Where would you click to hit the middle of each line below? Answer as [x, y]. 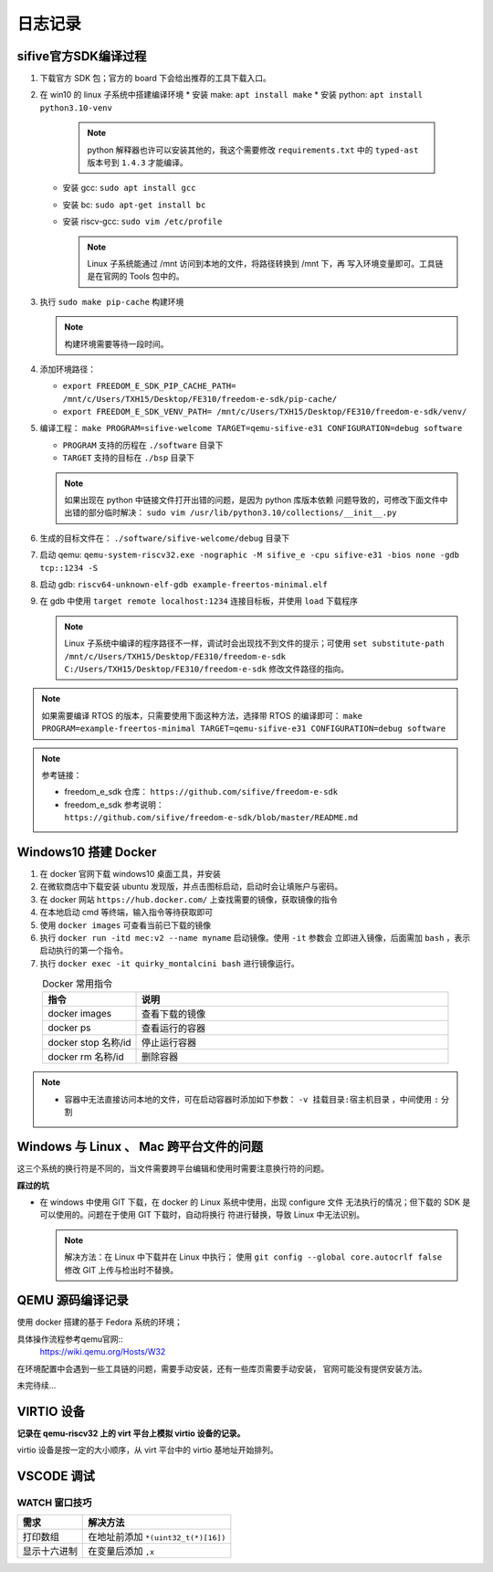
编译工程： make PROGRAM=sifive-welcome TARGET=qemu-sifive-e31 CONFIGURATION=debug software [251, 428]
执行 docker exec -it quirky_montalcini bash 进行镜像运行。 [170, 963]
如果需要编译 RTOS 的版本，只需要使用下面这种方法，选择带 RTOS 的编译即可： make [202, 715]
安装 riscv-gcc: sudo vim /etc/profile [142, 222]
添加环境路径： [68, 369]
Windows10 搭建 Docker [87, 852]
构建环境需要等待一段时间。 [116, 343]
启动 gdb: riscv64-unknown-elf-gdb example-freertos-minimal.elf [184, 584]
